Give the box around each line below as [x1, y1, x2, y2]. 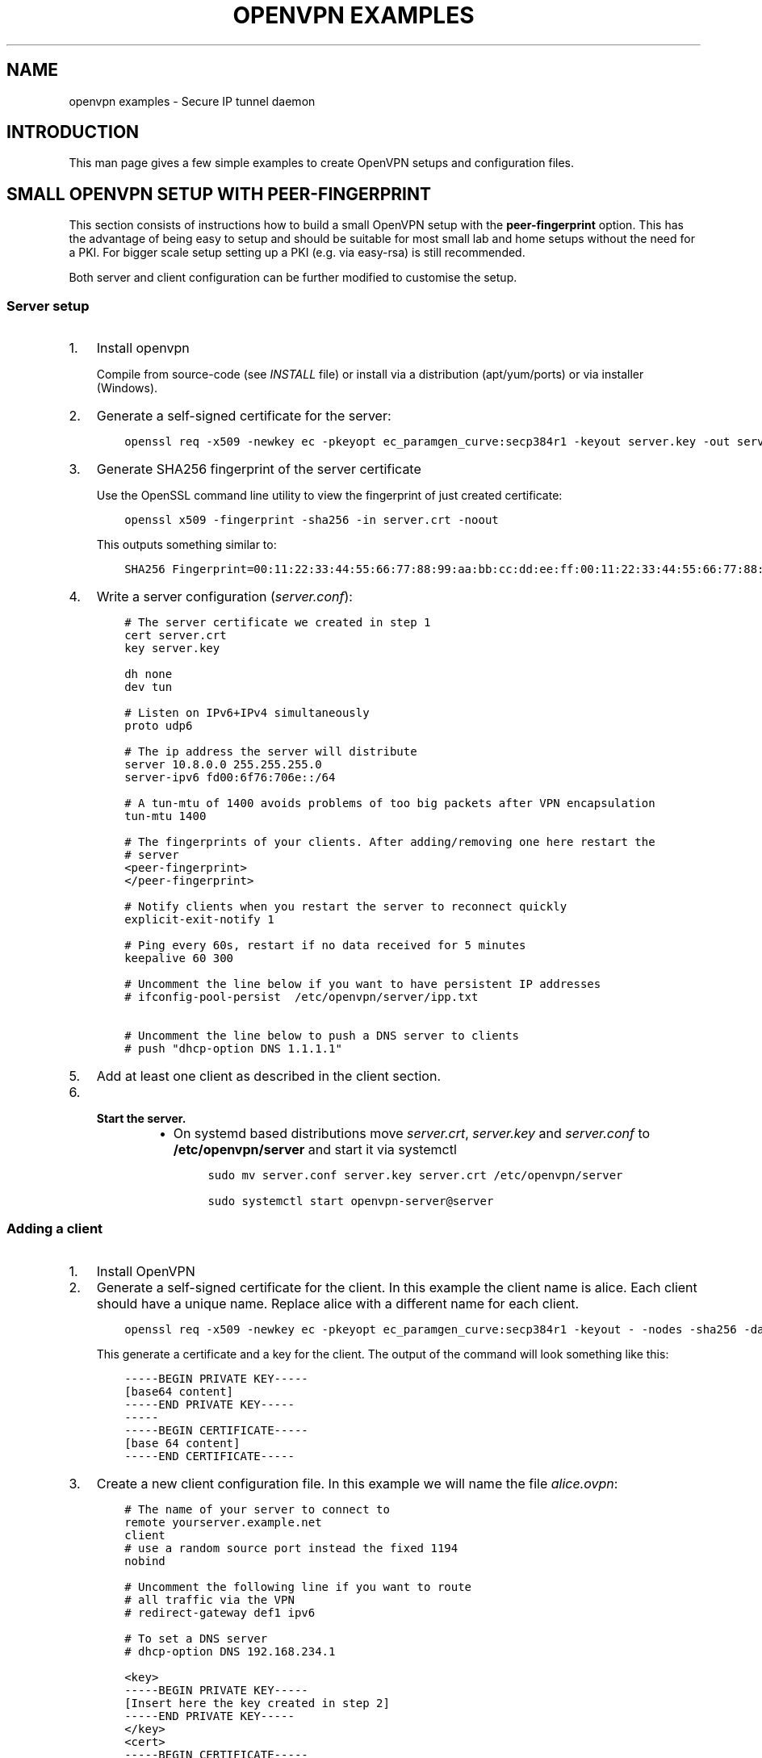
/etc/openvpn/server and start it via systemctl [173, 1141, 457, 1158]
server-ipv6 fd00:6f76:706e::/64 [124, 771, 336, 785]
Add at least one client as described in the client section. [96, 1068, 441, 1085]
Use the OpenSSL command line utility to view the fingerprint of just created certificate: [96, 488, 563, 503]
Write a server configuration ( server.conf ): [96, 588, 353, 605]
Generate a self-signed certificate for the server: [96, 408, 391, 425]
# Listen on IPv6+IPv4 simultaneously [124, 706, 370, 720]
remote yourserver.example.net [124, 1515, 322, 1529]
